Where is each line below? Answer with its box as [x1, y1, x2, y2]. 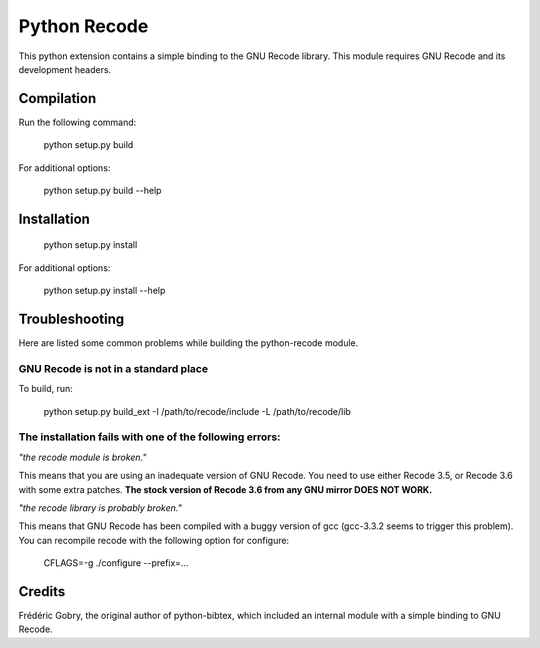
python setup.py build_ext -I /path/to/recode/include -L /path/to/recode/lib [43, 405, 352, 417]
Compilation [18, 90, 97, 107]
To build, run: [18, 383, 74, 395]
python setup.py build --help [43, 185, 162, 197]
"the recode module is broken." [18, 451, 147, 463]
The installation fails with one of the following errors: [18, 430, 281, 444]
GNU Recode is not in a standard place [18, 361, 209, 375]
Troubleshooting [18, 311, 125, 328]
